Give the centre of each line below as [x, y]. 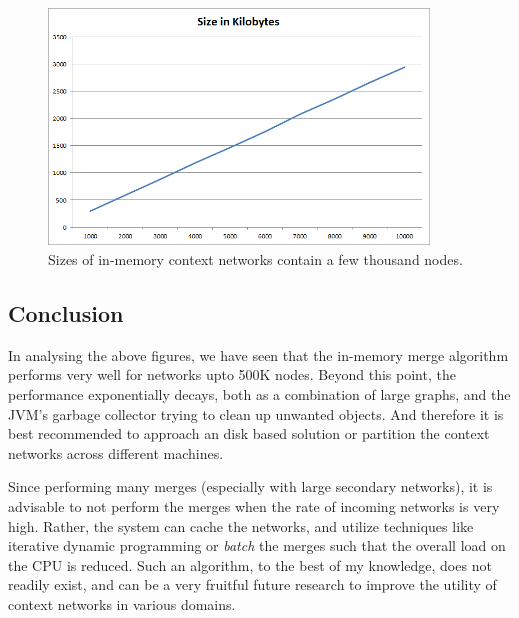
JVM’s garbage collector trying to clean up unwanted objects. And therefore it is [256, 413]
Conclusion [66, 313]
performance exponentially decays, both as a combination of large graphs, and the [259, 394]
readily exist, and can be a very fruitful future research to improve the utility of [252, 584]
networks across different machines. [116, 452]
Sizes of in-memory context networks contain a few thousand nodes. [255, 259]
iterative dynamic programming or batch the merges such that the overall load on [257, 545]
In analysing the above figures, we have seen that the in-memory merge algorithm [258, 354]
